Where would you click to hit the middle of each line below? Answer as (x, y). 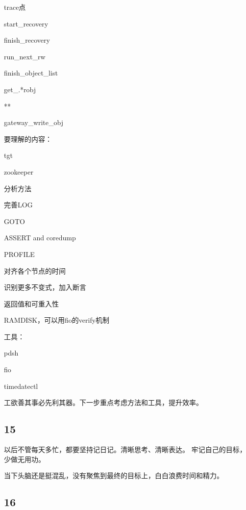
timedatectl (21, 386)
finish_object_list (31, 73)
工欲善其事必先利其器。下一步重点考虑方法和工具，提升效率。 (103, 402)
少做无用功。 (25, 459)
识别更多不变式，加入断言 (45, 287)
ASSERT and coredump (40, 238)
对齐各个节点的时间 (35, 270)
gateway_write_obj (34, 122)
